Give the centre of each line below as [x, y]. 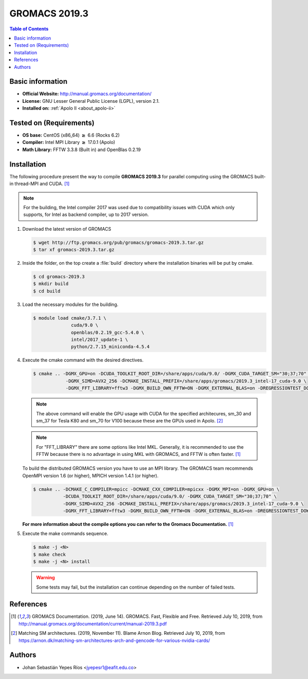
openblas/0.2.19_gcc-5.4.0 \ [108, 332]
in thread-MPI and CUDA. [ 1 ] [40, 184]
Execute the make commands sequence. [65, 534]
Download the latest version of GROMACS [67, 229]
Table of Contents [29, 29]
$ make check [50, 554]
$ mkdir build [51, 284]
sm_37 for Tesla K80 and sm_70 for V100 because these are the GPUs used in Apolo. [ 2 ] [130, 420]
